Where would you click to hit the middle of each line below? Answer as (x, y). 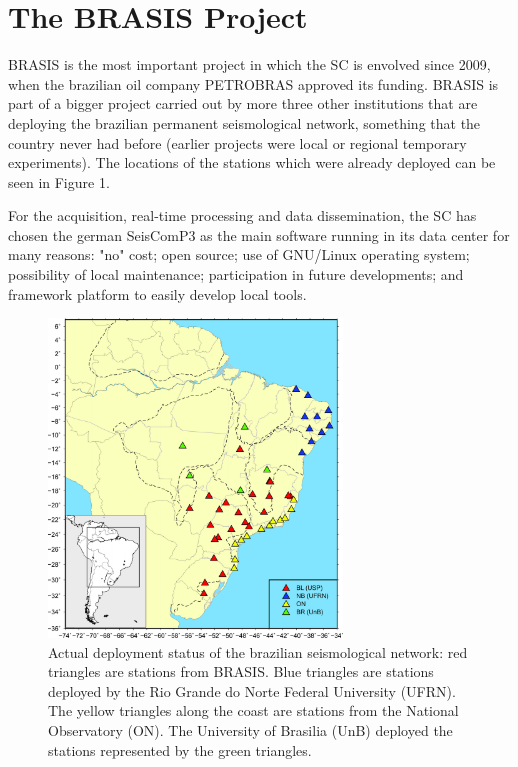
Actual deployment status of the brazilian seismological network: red (258, 651)
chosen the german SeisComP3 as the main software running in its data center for (259, 234)
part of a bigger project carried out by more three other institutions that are (243, 103)
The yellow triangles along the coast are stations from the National (253, 710)
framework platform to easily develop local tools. (157, 293)
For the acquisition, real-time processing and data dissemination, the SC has (242, 215)
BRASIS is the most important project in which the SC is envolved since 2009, (249, 64)
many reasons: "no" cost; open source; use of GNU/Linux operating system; (239, 254)
